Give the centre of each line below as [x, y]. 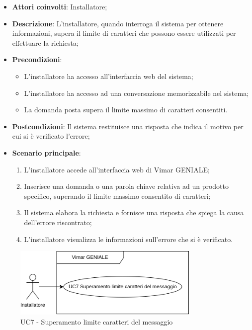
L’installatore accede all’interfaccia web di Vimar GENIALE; [117, 169]
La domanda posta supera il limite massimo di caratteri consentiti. [126, 110]
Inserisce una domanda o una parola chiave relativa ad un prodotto [126, 186]
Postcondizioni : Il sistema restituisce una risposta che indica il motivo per [128, 126]
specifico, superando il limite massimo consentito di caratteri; [117, 196]
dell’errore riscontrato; [58, 222]
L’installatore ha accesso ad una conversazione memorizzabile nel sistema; [136, 93]
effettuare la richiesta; [45, 42]
